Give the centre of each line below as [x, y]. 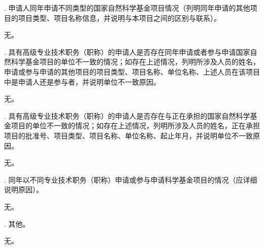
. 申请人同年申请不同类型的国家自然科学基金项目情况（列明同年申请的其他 [127, 8]
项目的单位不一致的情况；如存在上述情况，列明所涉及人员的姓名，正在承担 [135, 126]
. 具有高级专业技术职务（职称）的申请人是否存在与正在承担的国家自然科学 [127, 115]
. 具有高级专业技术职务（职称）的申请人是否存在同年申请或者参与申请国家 [127, 51]
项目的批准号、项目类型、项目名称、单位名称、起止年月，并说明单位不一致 [128, 135]
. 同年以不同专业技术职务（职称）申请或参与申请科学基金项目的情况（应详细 [131, 179]
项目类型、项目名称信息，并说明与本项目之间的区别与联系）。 [119, 17]
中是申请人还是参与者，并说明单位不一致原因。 [82, 81]
